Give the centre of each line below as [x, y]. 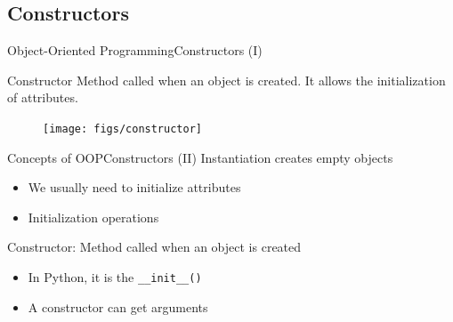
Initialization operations [93, 217]
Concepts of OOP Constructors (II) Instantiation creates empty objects [200, 157]
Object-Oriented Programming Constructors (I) [135, 50]
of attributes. [43, 97]
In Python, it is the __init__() [115, 277]
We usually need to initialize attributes [134, 187]
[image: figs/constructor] [122, 129]
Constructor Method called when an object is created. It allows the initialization [226, 80]
